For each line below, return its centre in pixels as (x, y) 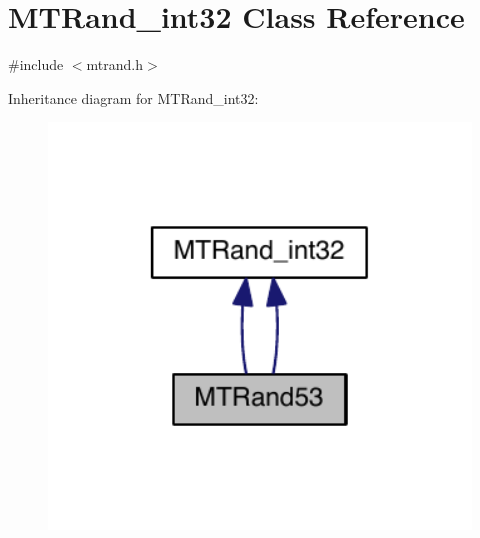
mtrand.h (115, 64)
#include (36, 64)
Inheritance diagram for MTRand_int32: (133, 97)
